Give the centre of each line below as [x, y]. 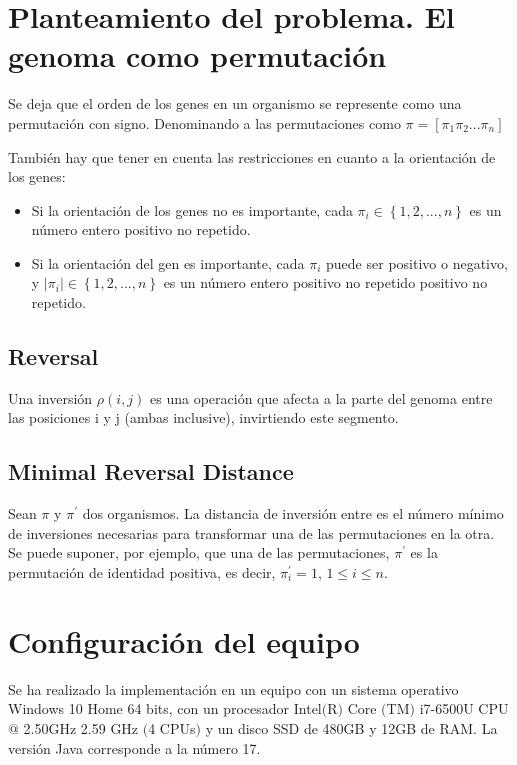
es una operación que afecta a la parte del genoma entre [321, 397]
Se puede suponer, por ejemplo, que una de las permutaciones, [199, 552]
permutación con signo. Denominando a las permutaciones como [204, 122]
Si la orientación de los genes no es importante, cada [192, 209]
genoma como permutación [197, 55]
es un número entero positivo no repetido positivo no [325, 282]
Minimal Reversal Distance [151, 471]
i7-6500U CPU [464, 708]
